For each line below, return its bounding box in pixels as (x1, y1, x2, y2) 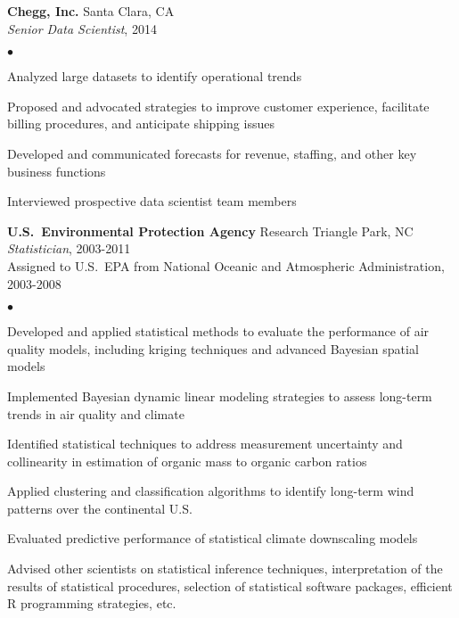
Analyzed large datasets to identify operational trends (7, 67, 302, 86)
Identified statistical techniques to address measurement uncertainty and (7, 434, 403, 453)
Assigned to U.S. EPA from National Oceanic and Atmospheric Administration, (7, 256, 445, 275)
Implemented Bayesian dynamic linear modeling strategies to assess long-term (7, 386, 432, 405)
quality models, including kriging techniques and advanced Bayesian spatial (7, 339, 419, 358)
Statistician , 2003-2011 (7, 239, 131, 258)
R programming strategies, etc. (7, 594, 176, 613)
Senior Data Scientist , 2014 (7, 19, 157, 37)
